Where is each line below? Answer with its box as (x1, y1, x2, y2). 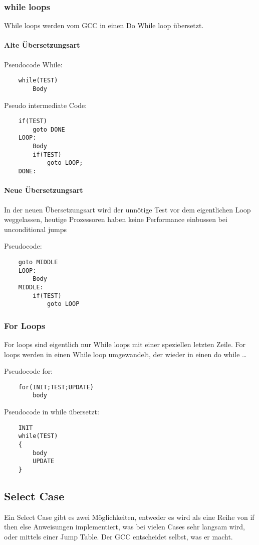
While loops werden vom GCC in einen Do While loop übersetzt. (4, 20, 204, 31)
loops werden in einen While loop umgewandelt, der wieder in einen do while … (4, 349, 247, 359)
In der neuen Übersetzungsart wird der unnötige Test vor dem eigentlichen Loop (4, 204, 251, 214)
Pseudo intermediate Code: (4, 99, 87, 110)
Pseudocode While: (4, 59, 63, 69)
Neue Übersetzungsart (4, 185, 83, 195)
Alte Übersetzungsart (4, 40, 80, 50)
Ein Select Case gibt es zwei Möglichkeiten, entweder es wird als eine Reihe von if (4, 511, 254, 522)
